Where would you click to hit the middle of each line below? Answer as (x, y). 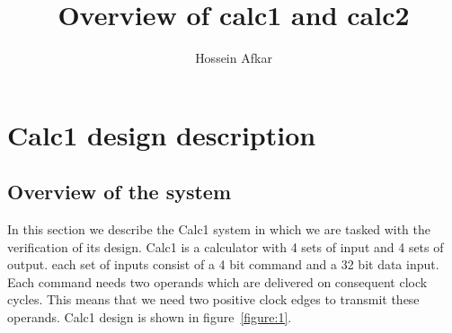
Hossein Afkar (234, 58)
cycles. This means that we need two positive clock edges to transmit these (213, 299)
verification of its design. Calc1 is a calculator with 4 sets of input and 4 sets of (226, 246)
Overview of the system (120, 192)
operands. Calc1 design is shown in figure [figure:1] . (150, 317)
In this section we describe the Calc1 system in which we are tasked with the (219, 229)
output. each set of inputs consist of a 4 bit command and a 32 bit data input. (223, 264)
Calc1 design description (162, 134)
